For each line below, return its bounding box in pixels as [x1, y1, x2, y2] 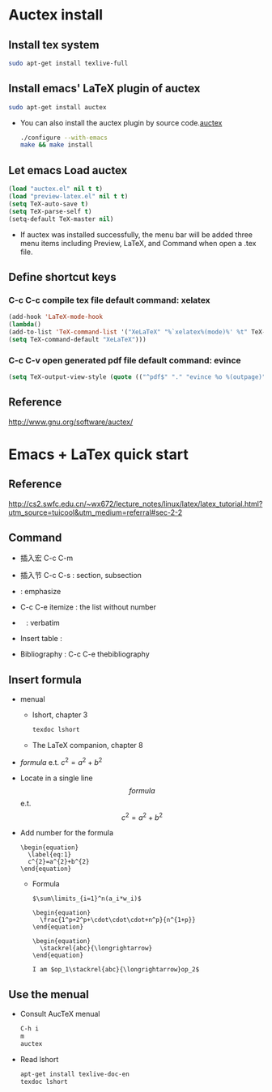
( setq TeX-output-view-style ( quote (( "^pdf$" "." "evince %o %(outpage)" [8, 372, 266, 381]
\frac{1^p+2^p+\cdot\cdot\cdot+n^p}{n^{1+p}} [39, 916, 196, 924]
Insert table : [19, 634, 62, 644]
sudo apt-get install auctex [8, 103, 107, 111]
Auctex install [8, 6, 104, 24]
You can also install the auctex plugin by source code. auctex [19, 117, 223, 127]
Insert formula [8, 673, 83, 686]
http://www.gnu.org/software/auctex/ [8, 417, 134, 427]
